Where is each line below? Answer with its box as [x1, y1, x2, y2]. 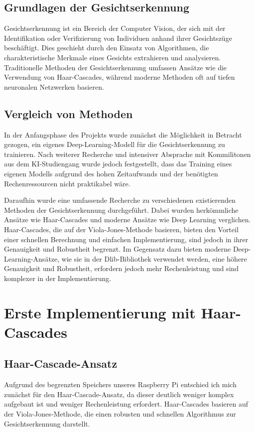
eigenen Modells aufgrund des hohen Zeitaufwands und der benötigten [4, 168, 218, 178]
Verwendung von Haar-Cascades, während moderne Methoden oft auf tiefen [4, 72, 235, 82]
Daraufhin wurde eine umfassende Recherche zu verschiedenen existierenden [4, 195, 236, 205]
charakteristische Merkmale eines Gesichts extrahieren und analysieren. [4, 52, 221, 62]
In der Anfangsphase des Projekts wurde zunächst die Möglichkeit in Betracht [4, 129, 242, 140]
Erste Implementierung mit [4, 302, 196, 322]
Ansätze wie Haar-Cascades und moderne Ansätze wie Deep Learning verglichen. [4, 214, 251, 225]
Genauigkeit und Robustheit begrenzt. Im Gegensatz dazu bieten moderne [4, 244, 231, 254]
